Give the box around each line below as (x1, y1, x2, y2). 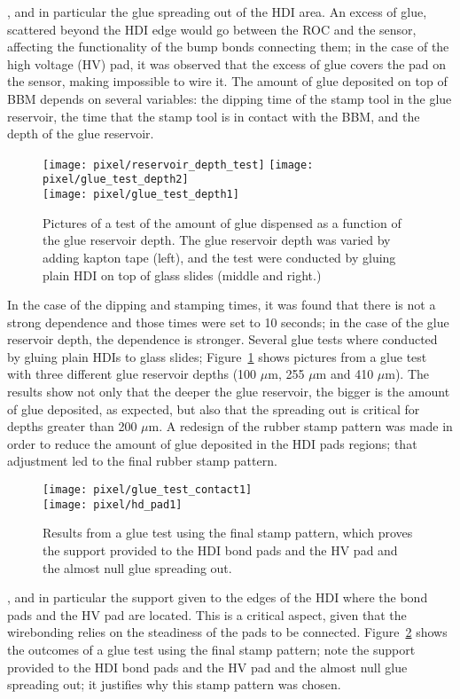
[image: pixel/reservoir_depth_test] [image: (43, 158, 314, 171)
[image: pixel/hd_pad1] (43, 498, 183, 511)
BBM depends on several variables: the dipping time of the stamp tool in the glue (7, 89, 452, 107)
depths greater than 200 (7, 417, 137, 436)
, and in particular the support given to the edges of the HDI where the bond (7, 588, 428, 607)
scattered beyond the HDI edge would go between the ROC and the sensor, (7, 20, 417, 38)
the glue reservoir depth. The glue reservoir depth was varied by (43, 231, 391, 249)
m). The (385, 365, 430, 383)
